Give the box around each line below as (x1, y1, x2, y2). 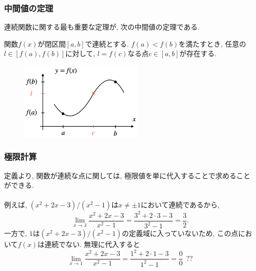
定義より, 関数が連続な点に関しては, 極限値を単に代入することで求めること (4, 170, 250, 180)
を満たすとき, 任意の (178, 38, 246, 49)
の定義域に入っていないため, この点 (122, 228, 238, 238)
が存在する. (179, 48, 217, 59)
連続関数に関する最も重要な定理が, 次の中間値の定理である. (4, 22, 200, 32)
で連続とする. (85, 38, 129, 49)
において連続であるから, (140, 199, 220, 210)
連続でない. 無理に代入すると (44, 239, 140, 249)
